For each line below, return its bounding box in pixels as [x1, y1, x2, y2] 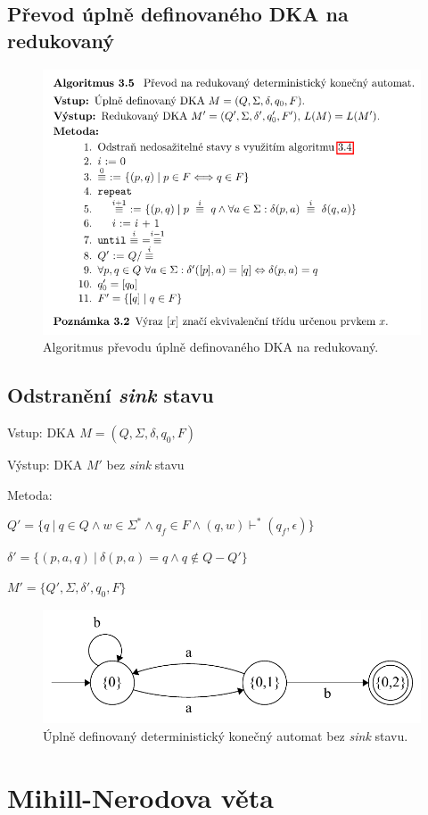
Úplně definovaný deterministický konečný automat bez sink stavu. [43, 726, 408, 744]
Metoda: [7, 485, 53, 503]
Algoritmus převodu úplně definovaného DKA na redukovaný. [43, 337, 379, 356]
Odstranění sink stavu [7, 381, 214, 409]
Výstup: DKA [7, 454, 83, 473]
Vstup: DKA [7, 422, 76, 441]
